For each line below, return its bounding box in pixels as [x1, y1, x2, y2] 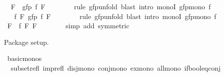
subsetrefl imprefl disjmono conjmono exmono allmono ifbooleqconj [10, 62, 221, 73]
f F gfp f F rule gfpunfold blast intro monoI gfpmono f [14, 11, 217, 21]
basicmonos [7, 53, 42, 63]
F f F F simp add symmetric [7, 20, 129, 31]
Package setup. [4, 37, 49, 47]
